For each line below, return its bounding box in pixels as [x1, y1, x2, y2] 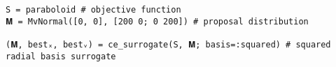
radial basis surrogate [6, 51, 116, 61]
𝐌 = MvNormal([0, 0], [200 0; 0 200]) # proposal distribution [6, 16, 309, 27]
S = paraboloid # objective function [6, 5, 181, 15]
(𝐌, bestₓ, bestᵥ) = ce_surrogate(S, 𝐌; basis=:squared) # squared [6, 39, 331, 50]
